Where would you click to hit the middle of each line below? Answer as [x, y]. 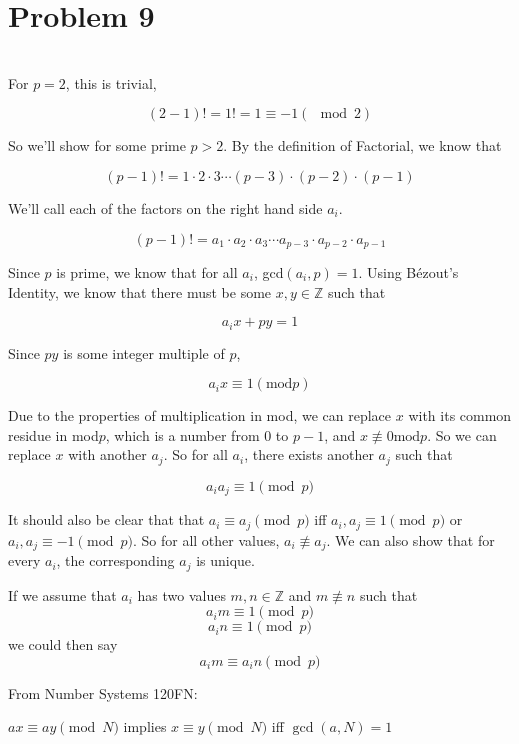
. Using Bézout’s [408, 271]
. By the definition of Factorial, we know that [362, 145]
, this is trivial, [111, 82]
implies [145, 726]
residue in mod [53, 434]
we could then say [63, 644]
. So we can [462, 434]
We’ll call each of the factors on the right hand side [165, 207]
